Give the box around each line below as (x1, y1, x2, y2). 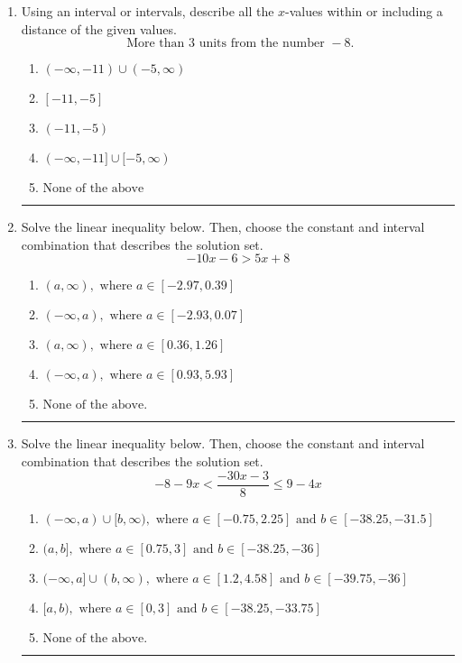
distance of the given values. (21, 19, 177, 38)
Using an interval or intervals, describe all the (21, 2, 274, 20)
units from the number (199, 37, 325, 51)
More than (126, 37, 185, 51)
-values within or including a (285, 2, 443, 20)
